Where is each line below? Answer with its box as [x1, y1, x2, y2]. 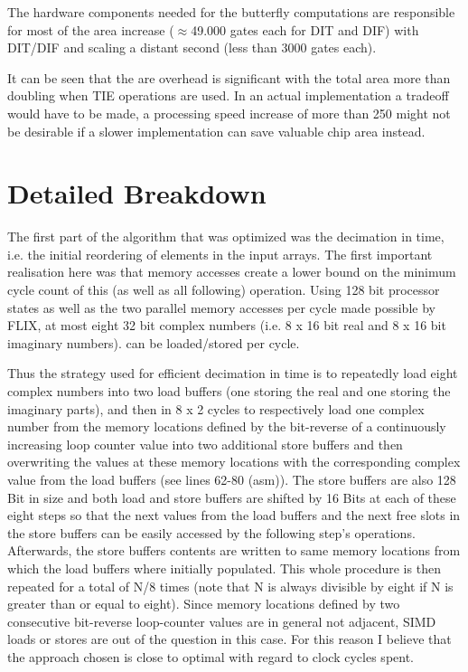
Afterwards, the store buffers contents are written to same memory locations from [7, 541, 461, 560]
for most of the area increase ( [7, 20, 174, 39]
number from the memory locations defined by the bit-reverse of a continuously [7, 417, 446, 436]
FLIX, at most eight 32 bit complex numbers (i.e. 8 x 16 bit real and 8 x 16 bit [7, 316, 446, 335]
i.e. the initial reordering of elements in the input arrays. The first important [7, 244, 433, 263]
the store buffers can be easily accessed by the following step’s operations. [7, 523, 416, 542]
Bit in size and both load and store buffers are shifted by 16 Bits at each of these [7, 487, 456, 506]
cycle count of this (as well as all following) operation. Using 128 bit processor [7, 280, 440, 299]
